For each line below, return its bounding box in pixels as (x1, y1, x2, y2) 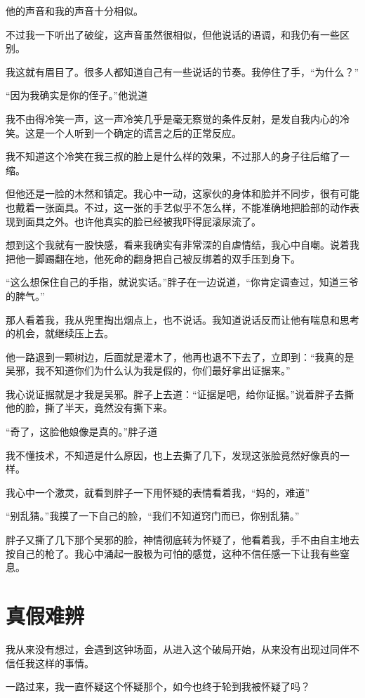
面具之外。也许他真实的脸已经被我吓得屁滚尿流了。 (25, 213, 261, 228)
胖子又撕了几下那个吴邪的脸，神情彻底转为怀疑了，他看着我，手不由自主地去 (6, 532, 359, 547)
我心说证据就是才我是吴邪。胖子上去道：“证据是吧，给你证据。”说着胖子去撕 (6, 386, 354, 401)
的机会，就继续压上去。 (6, 326, 114, 341)
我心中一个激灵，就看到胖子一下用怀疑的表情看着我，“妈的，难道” (6, 485, 310, 499)
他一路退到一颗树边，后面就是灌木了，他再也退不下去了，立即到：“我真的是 (6, 349, 354, 364)
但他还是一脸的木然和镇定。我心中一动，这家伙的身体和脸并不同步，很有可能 (6, 186, 359, 201)
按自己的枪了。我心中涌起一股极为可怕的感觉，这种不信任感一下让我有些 (6, 546, 340, 560)
